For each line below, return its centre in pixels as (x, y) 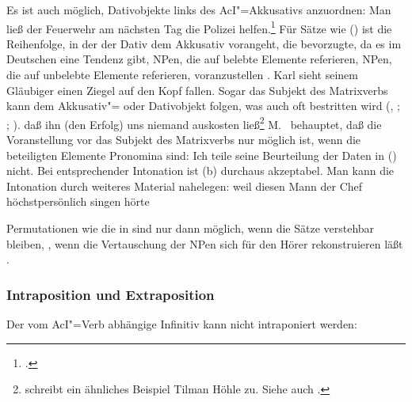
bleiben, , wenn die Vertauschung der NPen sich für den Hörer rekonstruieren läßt (205, 243)
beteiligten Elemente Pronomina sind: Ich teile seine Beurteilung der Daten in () (202, 155)
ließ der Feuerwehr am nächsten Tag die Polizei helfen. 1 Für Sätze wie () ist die (199, 27)
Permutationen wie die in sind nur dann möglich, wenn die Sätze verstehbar (191, 228)
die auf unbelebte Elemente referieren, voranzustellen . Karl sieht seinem (182, 75)
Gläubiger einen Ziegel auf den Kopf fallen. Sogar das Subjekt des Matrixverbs (197, 90)
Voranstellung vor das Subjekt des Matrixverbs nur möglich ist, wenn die (184, 140)
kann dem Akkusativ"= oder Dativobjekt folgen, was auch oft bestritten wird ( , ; (204, 106)
